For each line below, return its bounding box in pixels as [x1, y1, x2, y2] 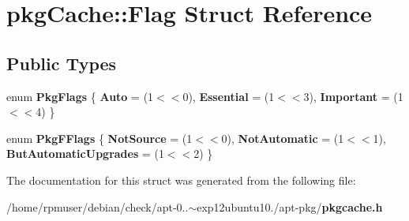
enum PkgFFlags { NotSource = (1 [6, 129, 193, 146]
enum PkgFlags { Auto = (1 [6, 88, 154, 104]
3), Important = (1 [303, 88, 403, 104]
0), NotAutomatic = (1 [221, 129, 344, 146]
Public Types [6, 51, 117, 75]
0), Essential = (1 [182, 88, 275, 104]
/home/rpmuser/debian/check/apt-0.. [6, 198, 189, 215]
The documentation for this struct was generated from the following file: [6, 171, 356, 188]
